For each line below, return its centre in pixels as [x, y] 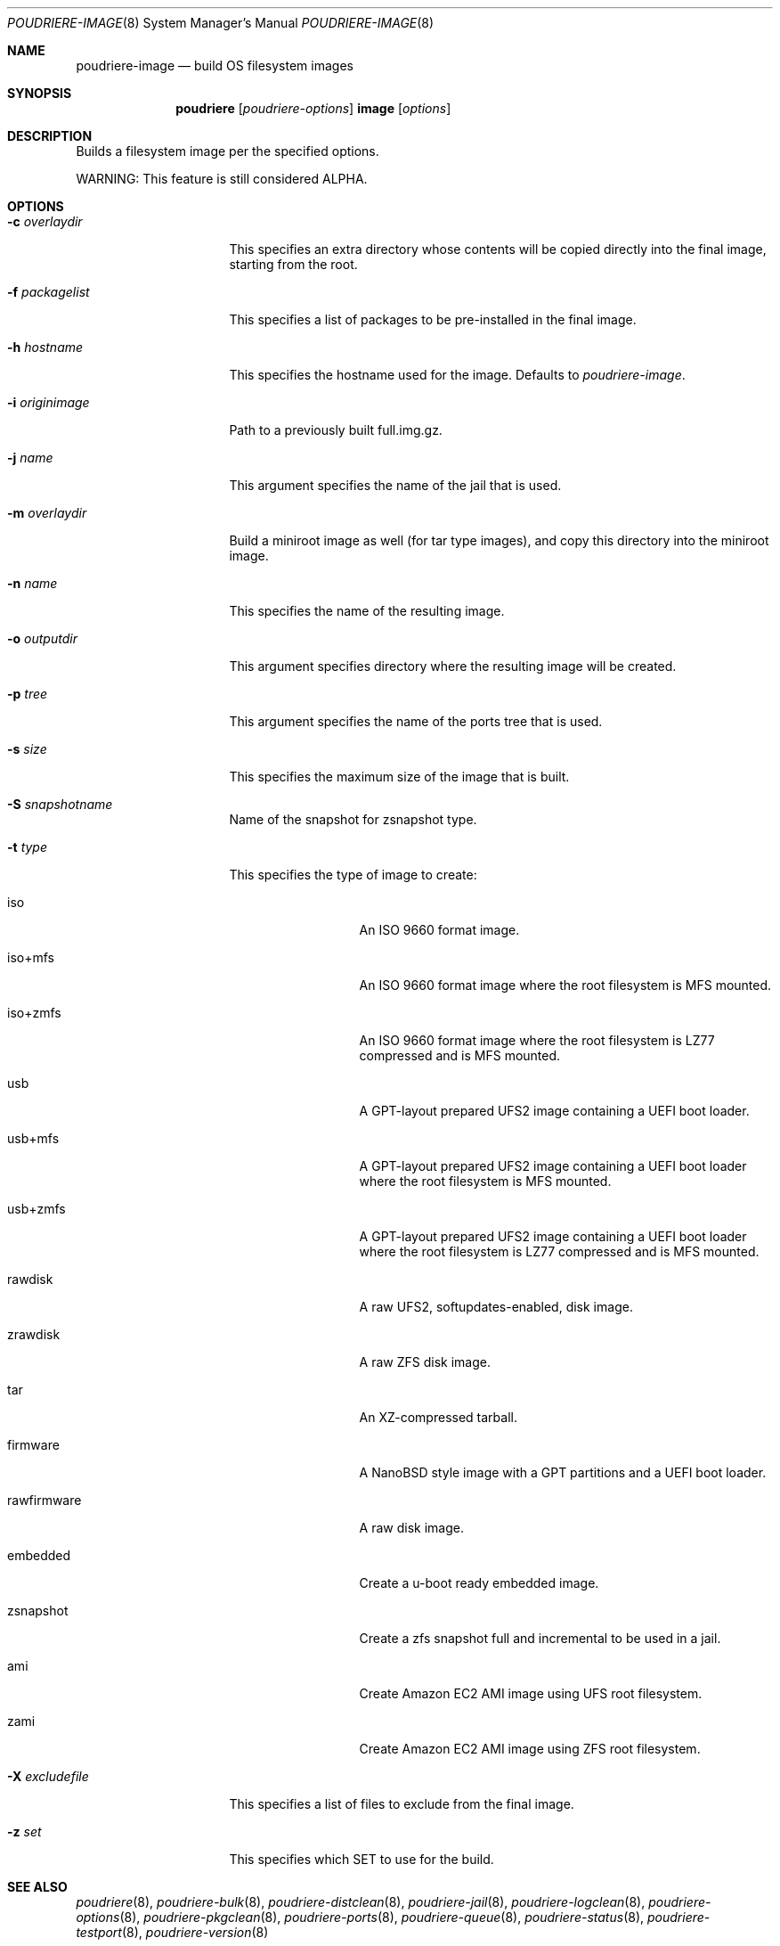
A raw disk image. [411, 1528]
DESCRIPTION [50, 136]
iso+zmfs [34, 1013]
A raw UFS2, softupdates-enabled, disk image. [496, 1307]
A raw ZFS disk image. [425, 1362]
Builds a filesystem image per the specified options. [227, 151]
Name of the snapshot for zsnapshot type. [353, 819]
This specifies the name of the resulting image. [367, 611]
